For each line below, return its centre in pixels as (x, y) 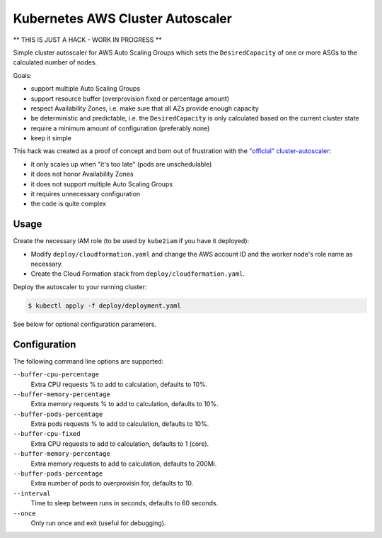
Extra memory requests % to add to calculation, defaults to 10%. (125, 404)
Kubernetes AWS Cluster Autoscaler (123, 18)
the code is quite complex (68, 204)
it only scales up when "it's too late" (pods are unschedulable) (121, 164)
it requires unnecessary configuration (86, 194)
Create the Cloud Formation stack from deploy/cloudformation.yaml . (138, 274)
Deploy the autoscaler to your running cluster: (80, 286)
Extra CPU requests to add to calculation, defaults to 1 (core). (120, 444)
